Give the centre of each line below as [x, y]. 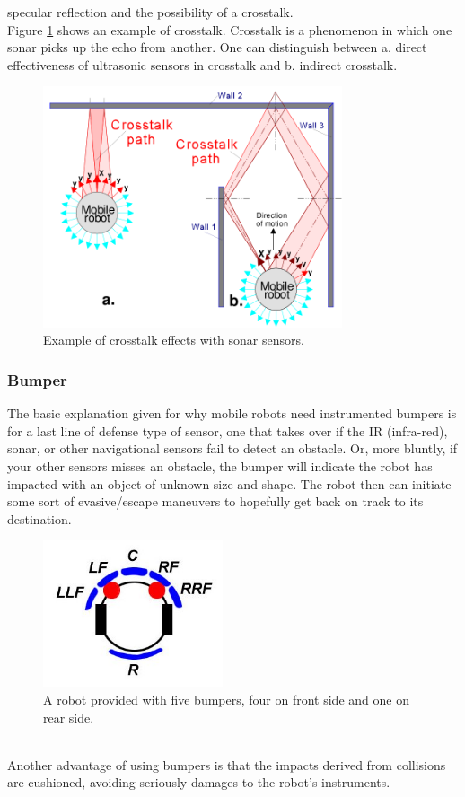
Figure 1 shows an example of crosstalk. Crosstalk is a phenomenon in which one [230, 29]
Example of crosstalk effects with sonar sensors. [174, 340]
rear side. [69, 717]
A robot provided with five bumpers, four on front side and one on [226, 700]
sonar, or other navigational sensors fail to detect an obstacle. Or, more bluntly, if [232, 448]
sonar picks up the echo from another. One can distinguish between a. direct [217, 47]
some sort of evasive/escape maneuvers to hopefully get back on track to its [215, 501]
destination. [39, 518]
